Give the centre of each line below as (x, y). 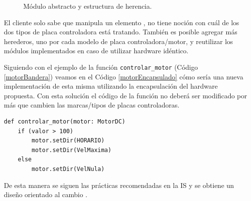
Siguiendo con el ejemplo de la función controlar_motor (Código (101, 67)
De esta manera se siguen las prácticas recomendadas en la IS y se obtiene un (119, 185)
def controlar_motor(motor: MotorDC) (65, 122)
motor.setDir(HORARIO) (68, 141)
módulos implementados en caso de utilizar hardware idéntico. (96, 51)
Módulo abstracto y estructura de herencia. (88, 6)
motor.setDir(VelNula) (68, 169)
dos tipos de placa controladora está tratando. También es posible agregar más (121, 32)
